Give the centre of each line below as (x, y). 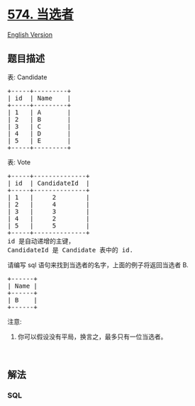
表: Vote (19, 162)
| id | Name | (39, 98)
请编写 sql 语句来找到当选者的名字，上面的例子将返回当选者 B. (98, 265)
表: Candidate (27, 77)
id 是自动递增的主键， (41, 241)
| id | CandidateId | (49, 183)
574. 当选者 (41, 15)
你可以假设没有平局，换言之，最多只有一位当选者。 (92, 337)
